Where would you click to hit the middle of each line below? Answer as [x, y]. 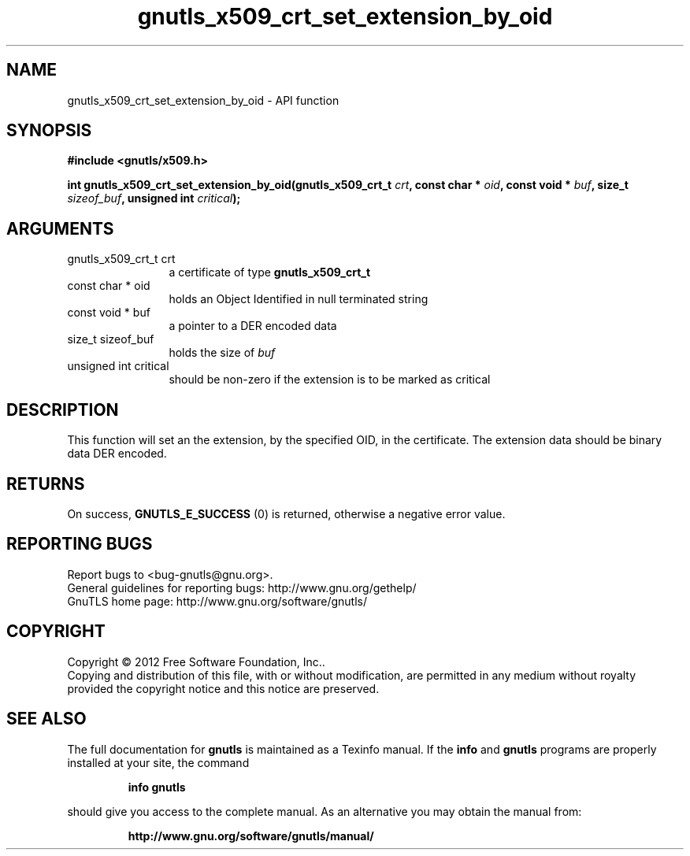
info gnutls [157, 787]
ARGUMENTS [60, 228]
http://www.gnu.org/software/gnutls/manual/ [251, 836]
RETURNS [46, 484]
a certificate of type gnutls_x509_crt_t [270, 272]
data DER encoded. [117, 454]
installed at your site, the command [158, 762]
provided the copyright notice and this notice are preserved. [223, 688]
